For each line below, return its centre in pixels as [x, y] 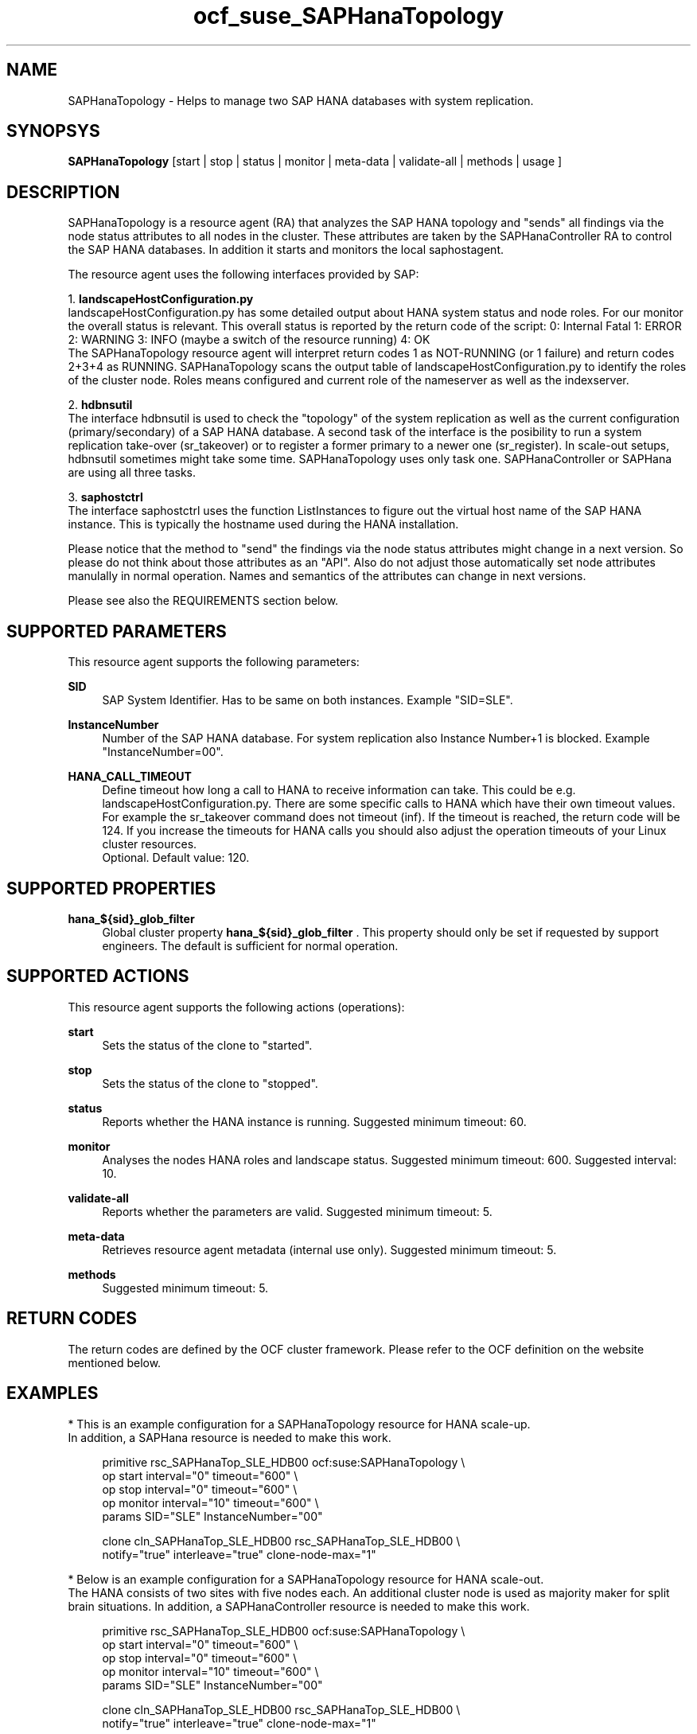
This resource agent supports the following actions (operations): [236, 1007]
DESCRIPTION [63, 192]
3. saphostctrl [105, 497]
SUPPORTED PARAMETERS [117, 631]
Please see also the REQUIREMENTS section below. [203, 601]
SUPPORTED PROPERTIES [111, 888]
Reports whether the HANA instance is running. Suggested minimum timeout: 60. [314, 1121]
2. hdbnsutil [100, 405]
